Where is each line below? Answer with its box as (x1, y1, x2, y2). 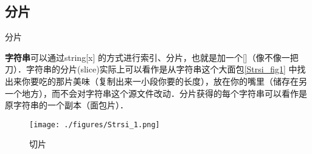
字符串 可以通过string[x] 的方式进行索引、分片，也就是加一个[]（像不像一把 (5, 51, 299, 63)
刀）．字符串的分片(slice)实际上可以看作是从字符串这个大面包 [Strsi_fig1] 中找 (5, 63, 306, 75)
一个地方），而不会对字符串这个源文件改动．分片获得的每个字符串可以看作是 (5, 86, 307, 99)
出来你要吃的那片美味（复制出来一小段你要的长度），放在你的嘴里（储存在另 (5, 74, 307, 87)
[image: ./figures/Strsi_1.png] (29, 120, 160, 129)
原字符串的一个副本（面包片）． (5, 99, 128, 111)
